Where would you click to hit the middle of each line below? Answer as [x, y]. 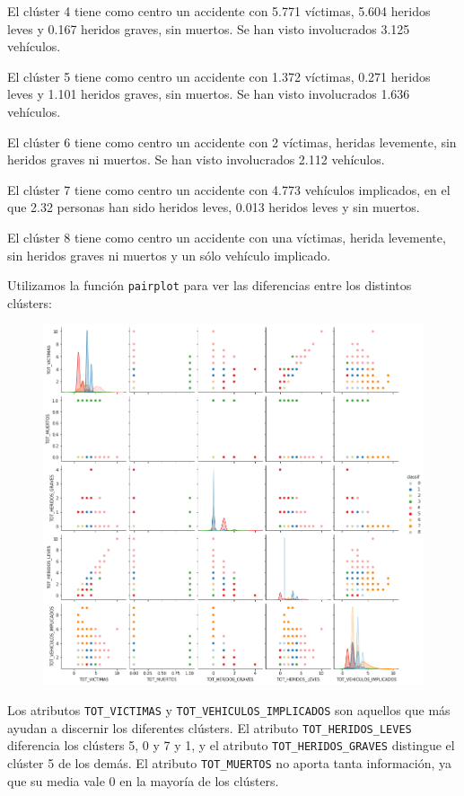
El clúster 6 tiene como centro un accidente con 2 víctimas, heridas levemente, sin [232, 142]
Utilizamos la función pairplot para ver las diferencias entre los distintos [210, 285]
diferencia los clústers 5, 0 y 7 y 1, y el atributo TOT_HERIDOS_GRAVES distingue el [231, 745]
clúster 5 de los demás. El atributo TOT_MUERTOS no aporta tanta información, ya [230, 762]
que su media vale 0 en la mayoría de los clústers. [143, 780]
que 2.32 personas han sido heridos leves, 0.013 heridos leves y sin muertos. [214, 207]
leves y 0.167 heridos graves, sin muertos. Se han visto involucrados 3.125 [209, 28]
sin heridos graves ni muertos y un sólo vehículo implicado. [169, 255]
